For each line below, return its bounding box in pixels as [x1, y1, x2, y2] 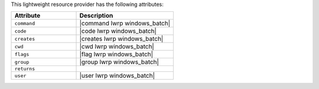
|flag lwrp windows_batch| [79, 50, 154, 58]
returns [14, 65, 35, 72]
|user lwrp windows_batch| [79, 71, 155, 80]
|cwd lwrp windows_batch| [79, 42, 155, 51]
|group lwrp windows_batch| [79, 58, 159, 66]
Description [79, 12, 113, 20]
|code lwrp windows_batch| [79, 27, 157, 35]
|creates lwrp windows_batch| [79, 35, 164, 43]
